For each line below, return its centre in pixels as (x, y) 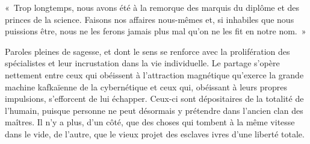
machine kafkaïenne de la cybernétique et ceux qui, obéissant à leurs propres (146, 86)
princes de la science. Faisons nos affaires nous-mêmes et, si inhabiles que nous (150, 19)
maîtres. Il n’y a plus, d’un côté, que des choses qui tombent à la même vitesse (150, 122)
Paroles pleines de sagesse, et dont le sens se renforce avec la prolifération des (147, 51)
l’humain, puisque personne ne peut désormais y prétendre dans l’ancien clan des (154, 110)
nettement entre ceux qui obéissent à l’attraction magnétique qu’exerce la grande (154, 74)
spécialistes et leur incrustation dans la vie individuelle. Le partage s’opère (142, 63)
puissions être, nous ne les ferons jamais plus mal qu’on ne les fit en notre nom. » (156, 31)
